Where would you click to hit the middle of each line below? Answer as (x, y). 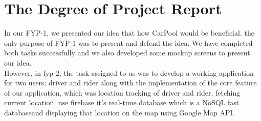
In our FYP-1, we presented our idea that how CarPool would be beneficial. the (129, 33)
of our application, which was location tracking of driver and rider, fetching (122, 92)
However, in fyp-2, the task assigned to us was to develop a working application (129, 72)
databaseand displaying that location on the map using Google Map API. (119, 112)
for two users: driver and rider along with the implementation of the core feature (130, 83)
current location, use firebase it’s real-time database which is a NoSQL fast (122, 102)
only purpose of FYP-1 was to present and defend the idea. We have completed (128, 42)
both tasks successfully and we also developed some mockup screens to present (127, 53)
